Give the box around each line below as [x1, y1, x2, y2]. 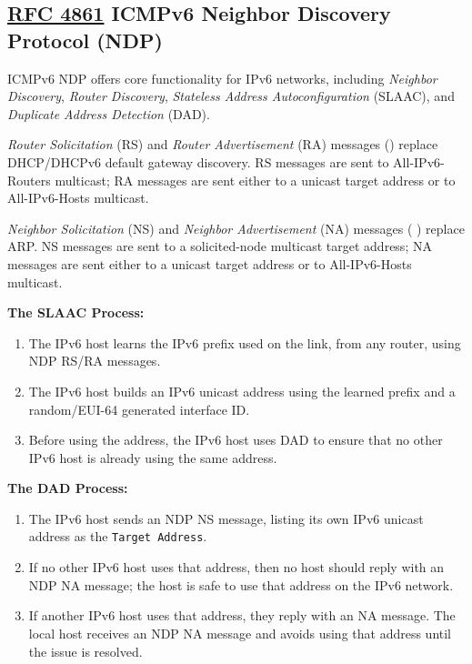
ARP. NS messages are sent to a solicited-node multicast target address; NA [7, 236, 432, 256]
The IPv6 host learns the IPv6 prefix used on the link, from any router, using [28, 333, 461, 352]
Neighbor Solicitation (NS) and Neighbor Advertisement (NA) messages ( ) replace [7, 218, 465, 237]
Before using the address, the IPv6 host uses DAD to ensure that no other [28, 430, 443, 449]
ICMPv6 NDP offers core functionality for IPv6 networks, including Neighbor [7, 68, 437, 87]
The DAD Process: [7, 478, 128, 498]
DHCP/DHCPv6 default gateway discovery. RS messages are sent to [7, 152, 389, 171]
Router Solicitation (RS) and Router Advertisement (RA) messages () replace [7, 135, 438, 154]
